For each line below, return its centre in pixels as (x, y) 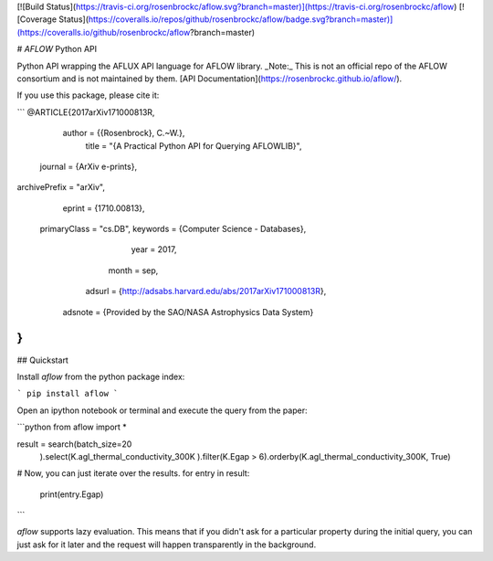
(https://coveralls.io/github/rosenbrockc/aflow (104, 32)
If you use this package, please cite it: (88, 95)
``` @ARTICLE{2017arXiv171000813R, (86, 112)
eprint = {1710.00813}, (104, 208)
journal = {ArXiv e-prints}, (88, 166)
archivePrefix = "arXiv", (61, 187)
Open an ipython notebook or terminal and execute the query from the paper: (162, 410)
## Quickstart (42, 360)
